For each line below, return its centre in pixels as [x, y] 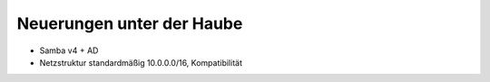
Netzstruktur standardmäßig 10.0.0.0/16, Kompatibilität [141, 62]
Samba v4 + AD [69, 50]
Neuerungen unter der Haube [130, 23]
